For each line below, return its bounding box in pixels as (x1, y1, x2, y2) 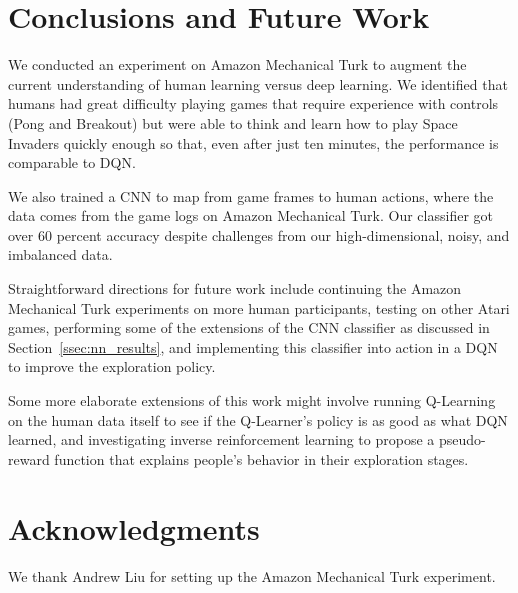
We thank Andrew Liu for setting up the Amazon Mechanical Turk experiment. (8, 565, 496, 586)
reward (8, 448, 50, 469)
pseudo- (438, 429, 486, 450)
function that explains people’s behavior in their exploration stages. (54, 448, 469, 469)
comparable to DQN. (8, 152, 136, 173)
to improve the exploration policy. (8, 356, 216, 377)
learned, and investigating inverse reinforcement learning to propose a (8, 429, 435, 450)
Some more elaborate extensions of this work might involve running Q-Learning (8, 390, 496, 411)
